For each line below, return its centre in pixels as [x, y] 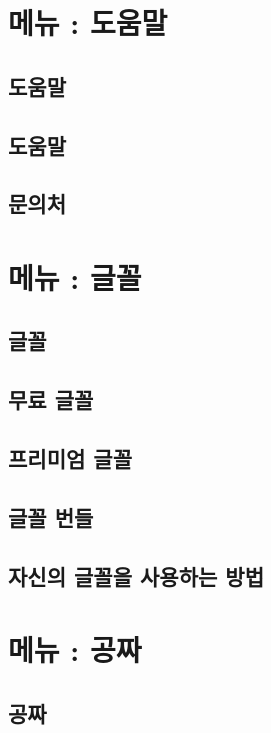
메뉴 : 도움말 [88, 22]
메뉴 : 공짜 [75, 649]
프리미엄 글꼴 [70, 458]
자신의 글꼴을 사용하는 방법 [136, 575]
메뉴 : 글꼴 [75, 276]
